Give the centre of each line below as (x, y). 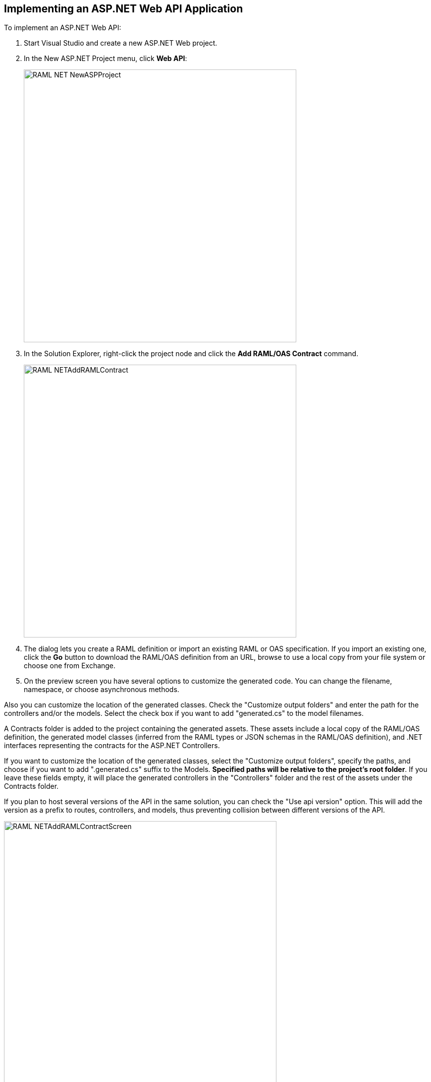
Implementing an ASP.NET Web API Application (124, 9)
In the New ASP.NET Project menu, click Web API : (106, 59)
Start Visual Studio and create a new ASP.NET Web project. (121, 43)
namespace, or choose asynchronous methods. (102, 690)
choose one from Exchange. (70, 666)
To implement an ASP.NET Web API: (63, 28)
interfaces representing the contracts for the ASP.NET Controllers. (112, 746)
